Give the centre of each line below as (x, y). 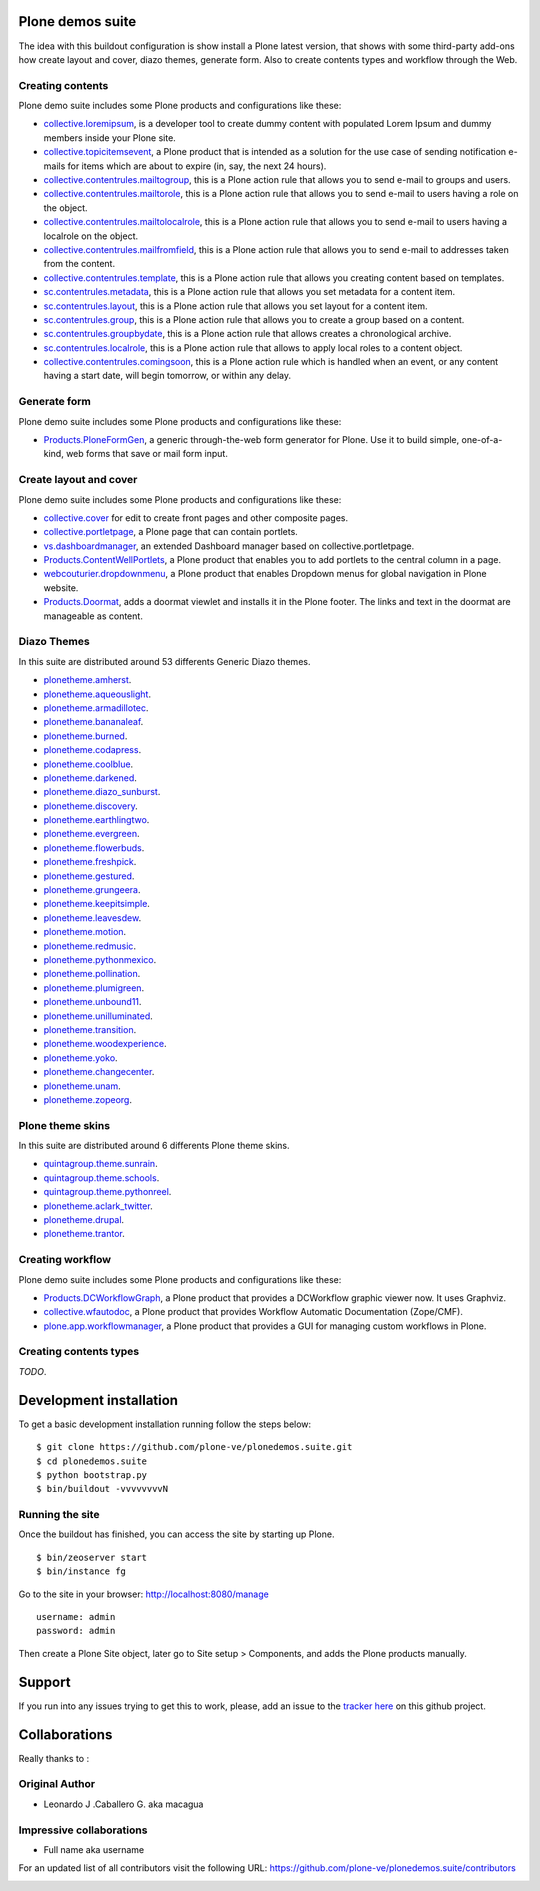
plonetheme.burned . (85, 736)
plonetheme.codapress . (92, 750)
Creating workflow (65, 1260)
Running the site (59, 1515)
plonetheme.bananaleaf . (93, 722)
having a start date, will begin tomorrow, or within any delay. (167, 376)
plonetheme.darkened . (90, 777)
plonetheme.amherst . (87, 680)
